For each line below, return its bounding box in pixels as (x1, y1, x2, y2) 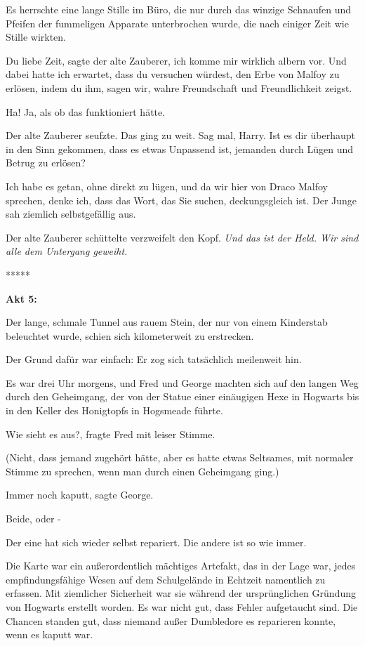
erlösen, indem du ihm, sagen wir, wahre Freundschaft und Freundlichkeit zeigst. (6, 80, 352, 95)
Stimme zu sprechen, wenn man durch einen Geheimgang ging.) (6, 463, 279, 478)
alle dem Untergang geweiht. (6, 244, 128, 258)
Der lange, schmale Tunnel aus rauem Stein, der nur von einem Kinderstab (6, 315, 328, 329)
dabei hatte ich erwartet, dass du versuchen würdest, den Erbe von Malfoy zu (6, 67, 340, 81)
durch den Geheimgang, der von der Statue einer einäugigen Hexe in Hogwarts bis (6, 389, 359, 404)
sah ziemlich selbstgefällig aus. (6, 206, 136, 221)
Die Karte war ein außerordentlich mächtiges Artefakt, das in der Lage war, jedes (6, 558, 356, 573)
